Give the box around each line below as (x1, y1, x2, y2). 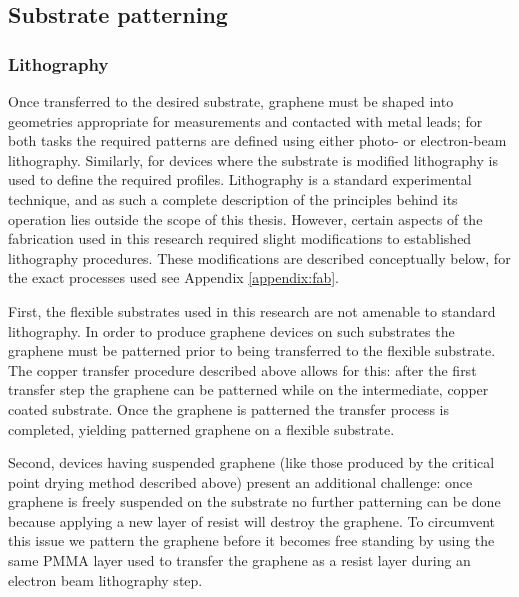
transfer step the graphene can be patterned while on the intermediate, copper (8, 379, 489, 400)
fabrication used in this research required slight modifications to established (8, 228, 472, 249)
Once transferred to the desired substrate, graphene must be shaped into (8, 91, 454, 111)
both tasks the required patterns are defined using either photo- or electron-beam (8, 130, 507, 151)
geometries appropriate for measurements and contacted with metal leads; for (8, 110, 483, 131)
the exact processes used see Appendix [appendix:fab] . (8, 267, 340, 288)
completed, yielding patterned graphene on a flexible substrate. (8, 418, 395, 439)
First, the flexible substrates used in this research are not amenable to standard (8, 300, 496, 321)
